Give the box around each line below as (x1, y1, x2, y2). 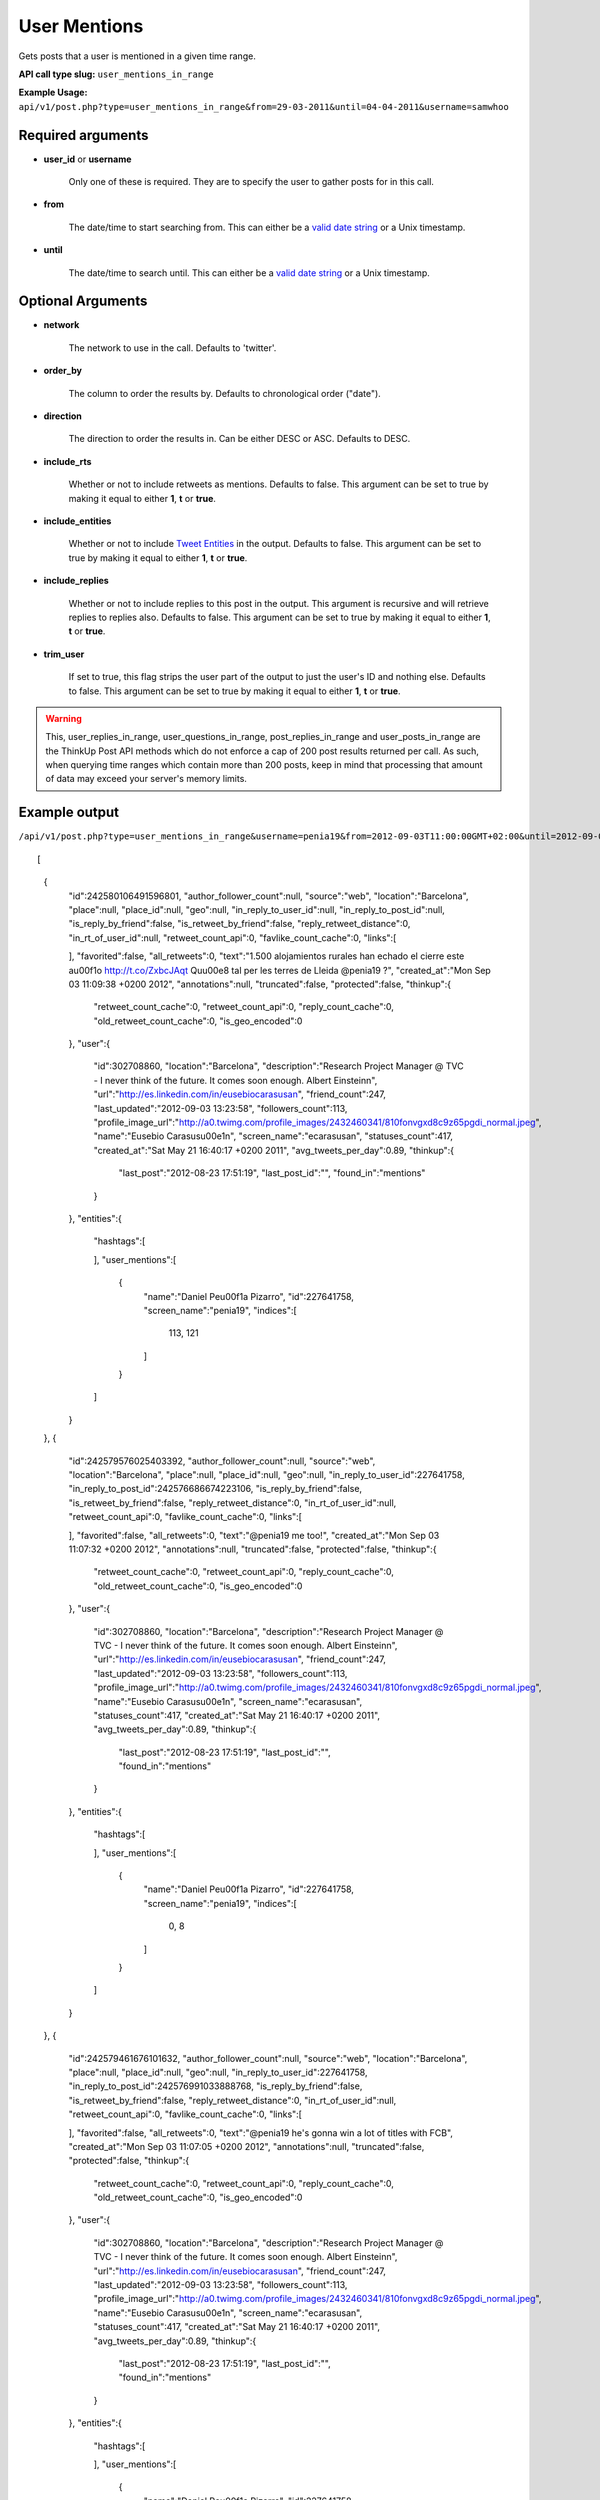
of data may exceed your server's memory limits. (45, 773, 247, 785)
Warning (45, 712, 82, 724)
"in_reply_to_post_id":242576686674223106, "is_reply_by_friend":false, (68, 1483, 363, 1495)
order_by (43, 365, 82, 377)
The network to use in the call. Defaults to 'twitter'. (68, 341, 277, 354)
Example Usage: (18, 86, 88, 99)
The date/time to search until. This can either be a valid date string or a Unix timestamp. (68, 266, 430, 279)
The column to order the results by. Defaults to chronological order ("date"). (68, 387, 382, 399)
